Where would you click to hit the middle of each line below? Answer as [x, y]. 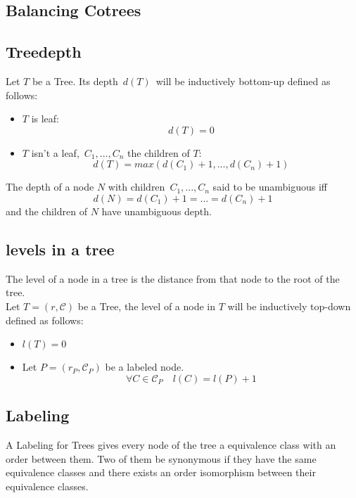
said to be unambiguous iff [270, 187]
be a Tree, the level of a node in [147, 306]
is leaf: [45, 119]
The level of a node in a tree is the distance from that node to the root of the [173, 278]
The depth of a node [50, 187]
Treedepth [44, 52]
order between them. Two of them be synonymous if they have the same [161, 458]
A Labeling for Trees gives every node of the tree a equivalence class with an [171, 444]
